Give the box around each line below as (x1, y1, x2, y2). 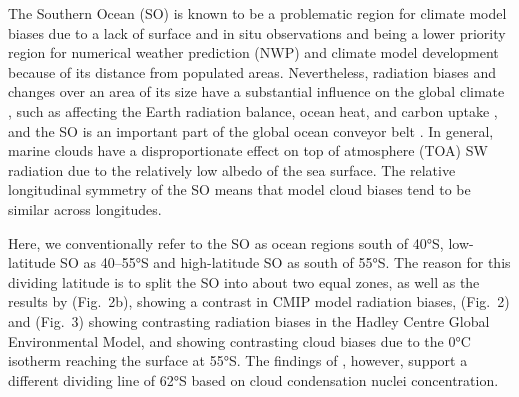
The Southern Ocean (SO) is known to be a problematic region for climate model (8, 3, 507, 23)
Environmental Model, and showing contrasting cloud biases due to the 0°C (8, 330, 471, 351)
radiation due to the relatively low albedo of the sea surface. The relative (8, 159, 456, 180)
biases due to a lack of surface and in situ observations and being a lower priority (8, 22, 506, 43)
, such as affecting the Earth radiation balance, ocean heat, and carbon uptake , (8, 100, 498, 121)
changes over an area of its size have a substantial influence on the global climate (8, 81, 505, 102)
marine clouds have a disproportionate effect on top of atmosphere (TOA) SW (8, 140, 488, 161)
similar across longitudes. (8, 198, 162, 219)
